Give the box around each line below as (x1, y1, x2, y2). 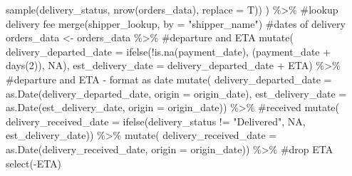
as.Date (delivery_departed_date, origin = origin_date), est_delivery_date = (6, 86, 347, 100)
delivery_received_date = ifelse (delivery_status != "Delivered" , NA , (6, 113, 306, 128)
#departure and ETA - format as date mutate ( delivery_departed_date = (6, 71, 332, 86)
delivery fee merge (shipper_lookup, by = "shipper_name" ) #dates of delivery (6, 16, 346, 31)
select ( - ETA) (6, 155, 62, 170)
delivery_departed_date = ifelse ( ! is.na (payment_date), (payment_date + (6, 43, 331, 58)
